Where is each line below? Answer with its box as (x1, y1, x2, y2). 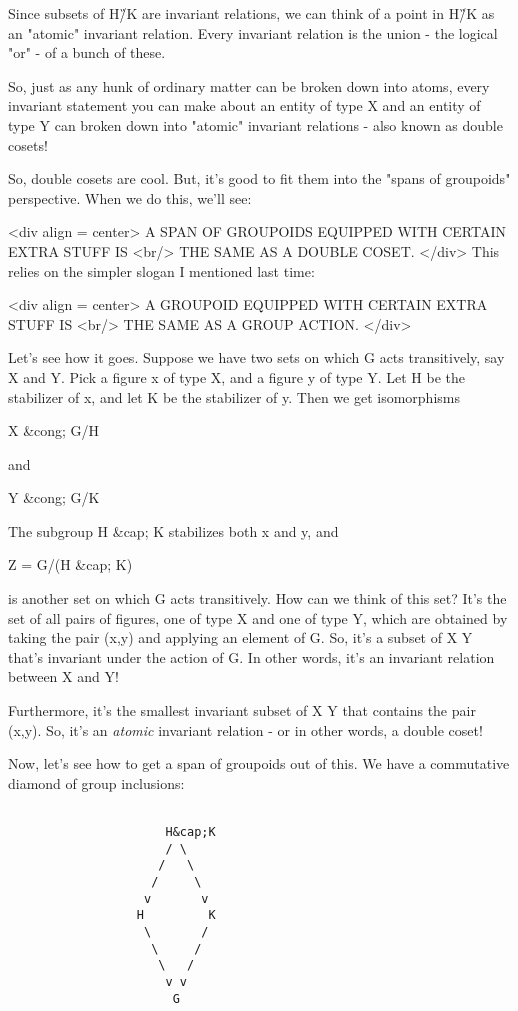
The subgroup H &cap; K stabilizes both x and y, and (8, 520, 339, 541)
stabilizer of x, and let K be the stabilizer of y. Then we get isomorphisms (8, 386, 460, 407)
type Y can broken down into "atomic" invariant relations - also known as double (8, 114, 503, 135)
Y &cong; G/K (8, 487, 100, 508)
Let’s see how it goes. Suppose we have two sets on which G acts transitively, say (8, 347, 505, 368)
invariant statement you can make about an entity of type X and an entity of (8, 95, 481, 116)
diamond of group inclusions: (8, 772, 185, 793)
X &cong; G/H (8, 420, 100, 441)
